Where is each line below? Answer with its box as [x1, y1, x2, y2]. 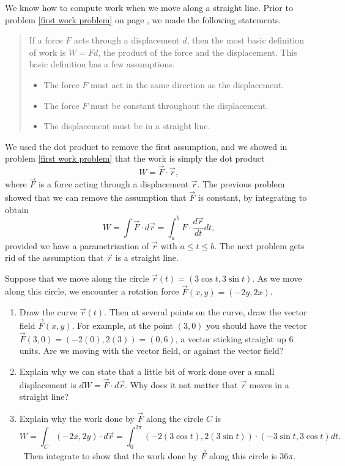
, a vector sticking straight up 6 [175, 332, 294, 345]
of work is [29, 45, 66, 58]
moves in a [249, 378, 289, 391]
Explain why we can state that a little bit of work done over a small [19, 365, 275, 378]
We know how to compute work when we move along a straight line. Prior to [5, 1, 293, 13]
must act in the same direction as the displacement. [90, 78, 284, 91]
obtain [5, 203, 29, 216]
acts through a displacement [74, 34, 180, 47]
